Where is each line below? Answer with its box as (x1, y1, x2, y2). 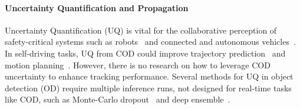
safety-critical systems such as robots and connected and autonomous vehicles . (5, 35, 296, 48)
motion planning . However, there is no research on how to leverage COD (5, 58, 271, 71)
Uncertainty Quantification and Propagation (5, 1, 189, 14)
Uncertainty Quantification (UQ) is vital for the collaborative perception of (5, 24, 277, 36)
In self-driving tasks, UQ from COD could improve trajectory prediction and (5, 47, 286, 59)
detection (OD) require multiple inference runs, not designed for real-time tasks (5, 81, 292, 94)
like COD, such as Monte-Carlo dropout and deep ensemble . (5, 93, 230, 105)
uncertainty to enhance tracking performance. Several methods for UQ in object (5, 70, 294, 82)
